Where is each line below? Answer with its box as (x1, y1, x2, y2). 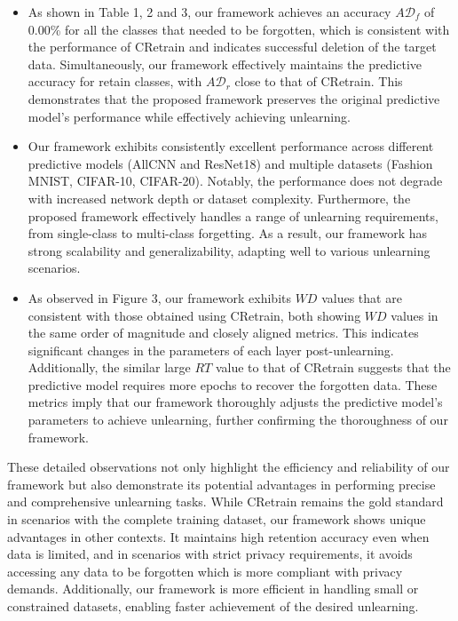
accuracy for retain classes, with (28, 72, 202, 91)
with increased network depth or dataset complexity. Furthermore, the (28, 188, 411, 207)
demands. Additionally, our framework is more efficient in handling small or (7, 579, 419, 598)
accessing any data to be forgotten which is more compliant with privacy (7, 561, 403, 580)
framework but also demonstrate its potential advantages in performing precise (7, 474, 436, 493)
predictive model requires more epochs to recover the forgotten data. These (28, 375, 438, 394)
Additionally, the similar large (28, 358, 191, 377)
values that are (321, 288, 402, 307)
